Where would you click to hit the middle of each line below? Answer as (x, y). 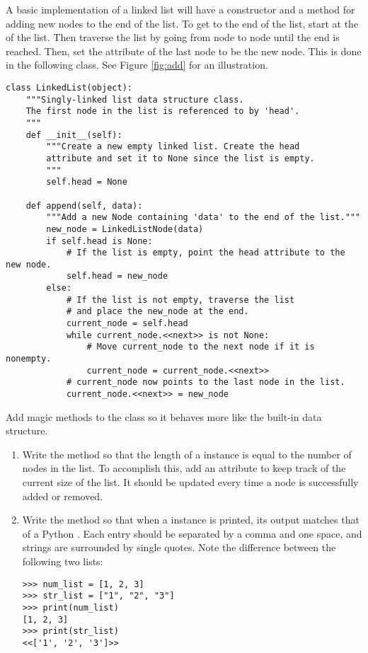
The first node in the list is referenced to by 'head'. (163, 111)
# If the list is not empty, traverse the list (180, 300)
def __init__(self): (74, 135)
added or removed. (63, 496)
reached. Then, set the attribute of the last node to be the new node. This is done (184, 51)
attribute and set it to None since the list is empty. (180, 158)
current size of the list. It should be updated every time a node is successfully (190, 482)
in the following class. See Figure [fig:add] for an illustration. (137, 65)
